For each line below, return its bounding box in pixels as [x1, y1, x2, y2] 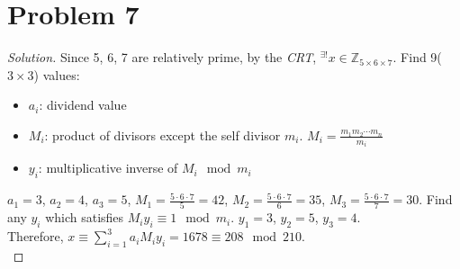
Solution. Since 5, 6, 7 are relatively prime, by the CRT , [7, 48, 317, 67]
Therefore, [7, 227, 64, 246]
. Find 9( [392, 48, 442, 67]
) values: [33, 65, 80, 84]
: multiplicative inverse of [38, 158, 178, 177]
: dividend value [39, 95, 127, 114]
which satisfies [45, 208, 124, 227]
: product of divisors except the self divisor [44, 125, 281, 144]
